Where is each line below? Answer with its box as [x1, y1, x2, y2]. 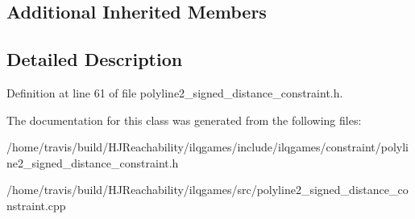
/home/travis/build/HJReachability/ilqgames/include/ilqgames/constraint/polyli [6, 138, 409, 155]
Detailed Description [6, 47, 183, 72]
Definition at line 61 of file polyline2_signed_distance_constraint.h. [6, 84, 343, 101]
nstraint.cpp [6, 196, 66, 213]
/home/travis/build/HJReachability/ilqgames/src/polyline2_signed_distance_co [6, 181, 409, 198]
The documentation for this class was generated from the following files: [6, 111, 362, 128]
